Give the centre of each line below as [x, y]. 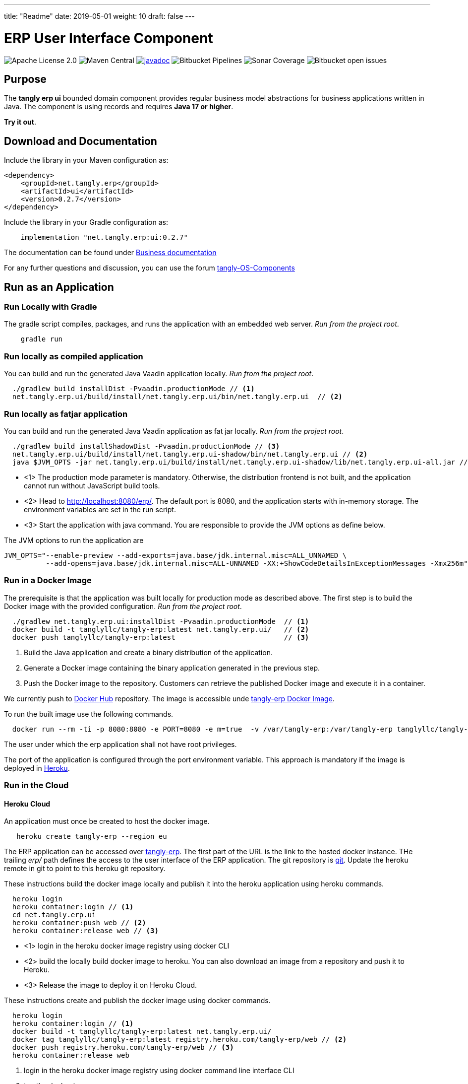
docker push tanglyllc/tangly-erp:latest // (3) [161, 637]
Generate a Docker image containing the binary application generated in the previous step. [172, 668]
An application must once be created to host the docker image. [107, 821]
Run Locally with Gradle [51, 307]
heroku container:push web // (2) [79, 923]
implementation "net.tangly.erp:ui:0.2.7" [104, 237]
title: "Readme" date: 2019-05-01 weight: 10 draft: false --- [99, 16]
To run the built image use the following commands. [89, 714]
